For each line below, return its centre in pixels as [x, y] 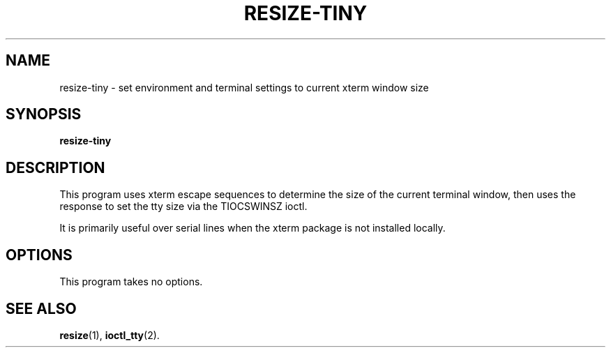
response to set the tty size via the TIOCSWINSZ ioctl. [183, 206]
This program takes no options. [131, 282]
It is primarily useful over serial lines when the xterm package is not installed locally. [252, 228]
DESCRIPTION [55, 167]
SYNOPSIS [44, 114]
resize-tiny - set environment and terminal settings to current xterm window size [244, 87]
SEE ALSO [41, 308]
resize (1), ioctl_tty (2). [110, 335]
